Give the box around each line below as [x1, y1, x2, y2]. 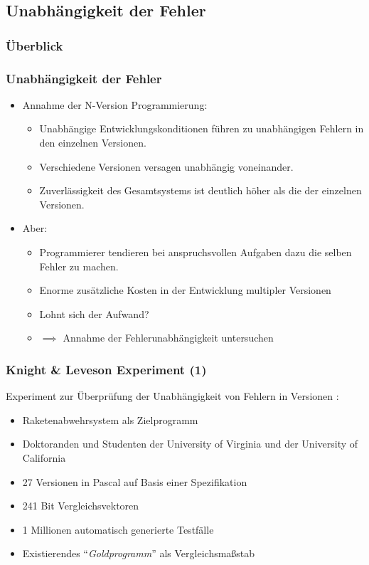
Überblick [6, 36, 63, 54]
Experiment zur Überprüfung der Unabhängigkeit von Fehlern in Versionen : [6, 389, 339, 403]
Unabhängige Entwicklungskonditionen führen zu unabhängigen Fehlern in [39, 121, 364, 136]
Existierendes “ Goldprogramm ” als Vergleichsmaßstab [22, 546, 255, 561]
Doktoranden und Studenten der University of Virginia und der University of [22, 436, 358, 451]
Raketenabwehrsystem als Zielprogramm [22, 412, 198, 427]
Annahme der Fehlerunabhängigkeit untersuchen [63, 330, 274, 345]
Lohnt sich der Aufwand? [39, 306, 149, 321]
